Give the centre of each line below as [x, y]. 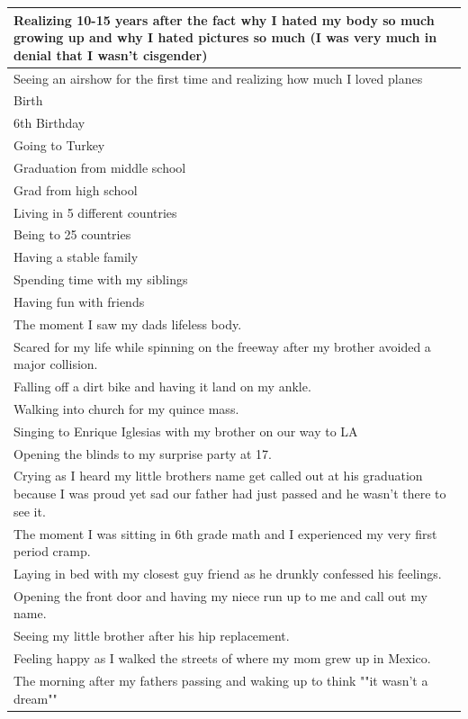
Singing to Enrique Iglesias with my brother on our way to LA [186, 431]
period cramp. [52, 551]
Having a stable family [76, 257]
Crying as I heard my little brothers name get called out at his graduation [218, 476]
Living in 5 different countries [95, 212]
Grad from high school [76, 189]
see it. [30, 511]
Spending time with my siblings [101, 279]
